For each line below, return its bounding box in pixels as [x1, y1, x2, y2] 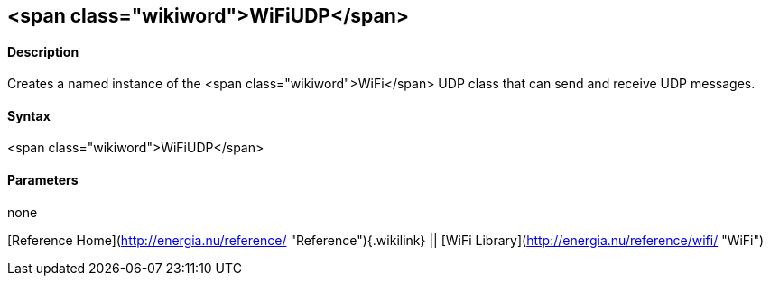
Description [7, 43, 79, 59]
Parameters [7, 172, 79, 188]
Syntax [7, 107, 51, 123]
